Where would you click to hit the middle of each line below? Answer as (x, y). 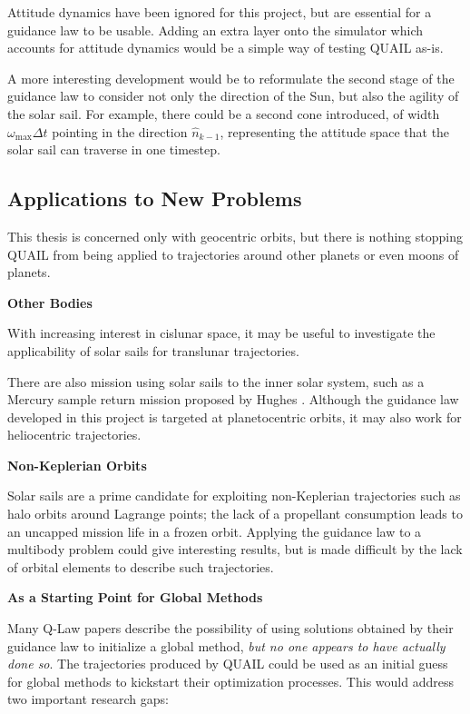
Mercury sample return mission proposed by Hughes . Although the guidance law (233, 399)
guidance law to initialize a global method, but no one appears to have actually (226, 645)
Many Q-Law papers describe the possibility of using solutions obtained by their (230, 628)
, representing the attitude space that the (335, 131)
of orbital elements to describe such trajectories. (141, 566)
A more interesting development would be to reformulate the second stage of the (231, 78)
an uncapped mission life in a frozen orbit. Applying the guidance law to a (215, 531)
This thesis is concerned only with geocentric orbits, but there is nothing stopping (235, 236)
